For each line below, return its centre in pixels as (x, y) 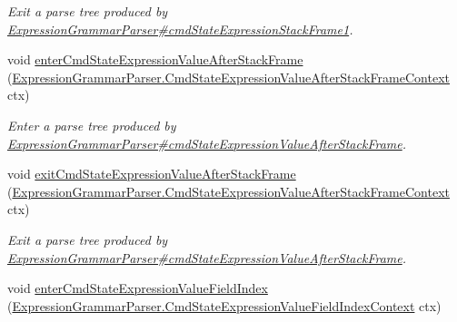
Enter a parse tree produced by (92, 125)
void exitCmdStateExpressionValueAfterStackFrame (152, 174)
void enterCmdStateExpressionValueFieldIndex (138, 288)
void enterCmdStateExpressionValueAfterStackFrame (155, 59)
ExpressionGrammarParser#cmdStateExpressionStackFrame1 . (180, 29)
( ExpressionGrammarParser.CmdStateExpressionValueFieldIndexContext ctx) (224, 305)
